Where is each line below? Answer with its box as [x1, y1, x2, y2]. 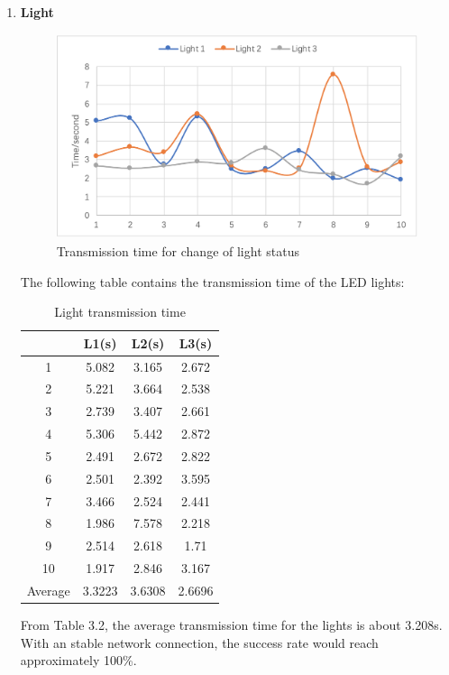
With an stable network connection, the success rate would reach [20, 633, 379, 652]
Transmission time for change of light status [56, 241, 299, 260]
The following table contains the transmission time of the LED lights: [20, 272, 405, 291]
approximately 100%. [20, 651, 137, 670]
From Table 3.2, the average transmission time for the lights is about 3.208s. [20, 615, 443, 634]
